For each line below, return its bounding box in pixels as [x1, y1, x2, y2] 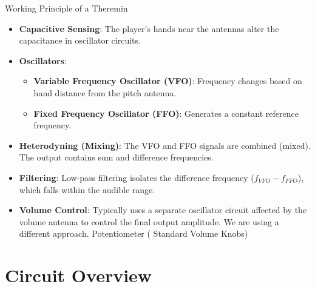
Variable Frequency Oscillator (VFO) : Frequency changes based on [33, 74, 302, 87]
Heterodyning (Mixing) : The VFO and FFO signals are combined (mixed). [19, 139, 311, 151]
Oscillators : [19, 54, 67, 67]
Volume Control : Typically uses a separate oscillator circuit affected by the [19, 203, 307, 216]
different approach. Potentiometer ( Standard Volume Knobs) [19, 227, 248, 240]
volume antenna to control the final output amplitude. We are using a [19, 215, 279, 228]
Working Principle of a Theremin [5, 2, 128, 14]
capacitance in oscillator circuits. [19, 34, 141, 47]
